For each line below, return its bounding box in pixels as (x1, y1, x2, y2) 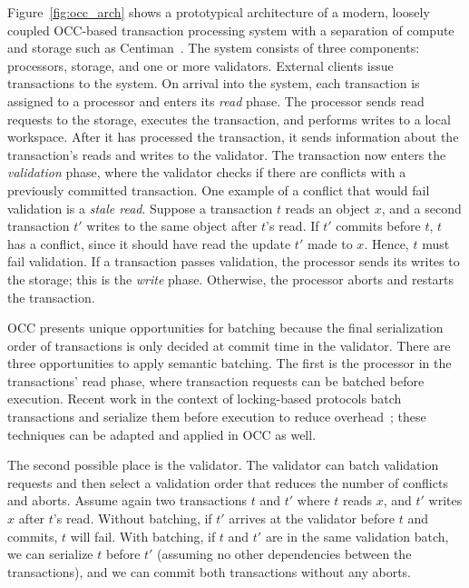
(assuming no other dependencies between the (157, 544, 412, 563)
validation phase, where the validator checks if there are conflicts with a (7, 163, 406, 182)
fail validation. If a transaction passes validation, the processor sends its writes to (7, 252, 460, 271)
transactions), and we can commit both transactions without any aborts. (7, 562, 412, 581)
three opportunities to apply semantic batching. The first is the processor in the (7, 354, 452, 373)
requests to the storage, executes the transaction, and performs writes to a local (7, 109, 451, 128)
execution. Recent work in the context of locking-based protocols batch (7, 389, 402, 408)
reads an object (285, 198, 371, 217)
